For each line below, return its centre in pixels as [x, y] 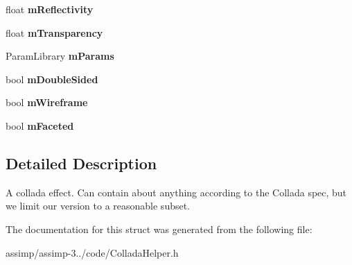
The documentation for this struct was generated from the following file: [159, 229]
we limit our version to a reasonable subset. [98, 206]
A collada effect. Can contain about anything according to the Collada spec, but [176, 192]
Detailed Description [81, 163]
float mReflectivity [50, 9]
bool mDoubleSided [52, 79]
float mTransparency [54, 32]
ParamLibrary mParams [60, 56]
